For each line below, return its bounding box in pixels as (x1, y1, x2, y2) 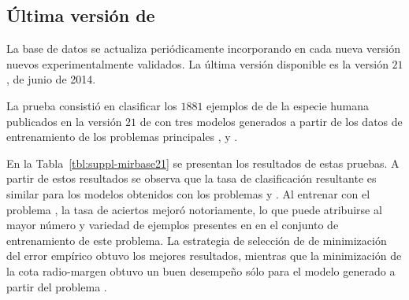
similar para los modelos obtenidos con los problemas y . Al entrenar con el (6, 185, 370, 202)
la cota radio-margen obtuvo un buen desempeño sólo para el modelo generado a (6, 262, 396, 279)
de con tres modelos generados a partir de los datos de (139, 113, 403, 129)
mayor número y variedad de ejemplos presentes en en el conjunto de (6, 217, 339, 233)
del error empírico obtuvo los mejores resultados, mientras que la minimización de (6, 247, 402, 264)
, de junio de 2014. (6, 71, 96, 87)
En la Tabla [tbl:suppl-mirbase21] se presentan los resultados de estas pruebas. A (6, 154, 400, 171)
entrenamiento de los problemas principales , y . (6, 128, 238, 145)
